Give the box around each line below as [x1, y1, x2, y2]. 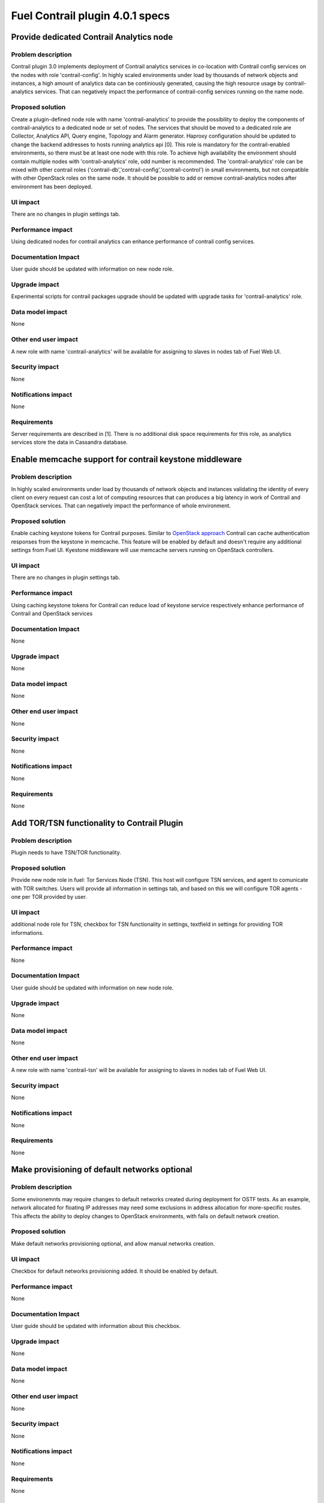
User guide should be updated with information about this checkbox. [11, 1323, 181, 1330]
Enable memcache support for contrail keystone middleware [11, 455, 242, 465]
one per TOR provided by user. [11, 893, 87, 900]
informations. [11, 929, 44, 936]
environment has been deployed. [11, 183, 93, 190]
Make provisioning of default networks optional [11, 1165, 193, 1175]
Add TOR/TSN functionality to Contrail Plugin [11, 818, 184, 828]
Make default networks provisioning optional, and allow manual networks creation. [11, 1240, 215, 1247]
